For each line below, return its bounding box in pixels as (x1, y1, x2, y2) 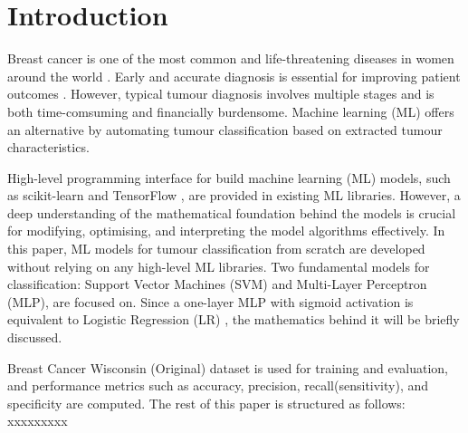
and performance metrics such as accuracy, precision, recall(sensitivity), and (7, 376, 429, 395)
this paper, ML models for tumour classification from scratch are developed (7, 239, 425, 258)
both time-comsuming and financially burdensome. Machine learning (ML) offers (7, 101, 454, 120)
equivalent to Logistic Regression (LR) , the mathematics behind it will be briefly (7, 310, 460, 329)
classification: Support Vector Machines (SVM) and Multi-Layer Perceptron (7, 274, 427, 293)
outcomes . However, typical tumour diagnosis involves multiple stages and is (7, 84, 435, 103)
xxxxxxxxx (7, 411, 68, 430)
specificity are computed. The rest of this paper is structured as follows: (7, 393, 406, 412)
